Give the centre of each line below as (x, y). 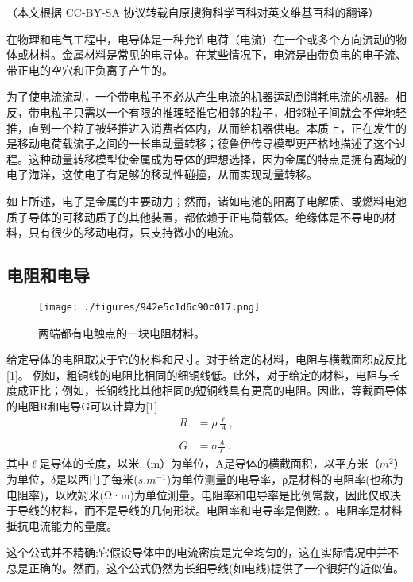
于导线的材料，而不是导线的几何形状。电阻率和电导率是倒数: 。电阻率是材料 (205, 510)
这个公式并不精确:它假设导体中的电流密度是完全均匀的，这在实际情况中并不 (203, 552)
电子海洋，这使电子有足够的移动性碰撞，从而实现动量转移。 (162, 174)
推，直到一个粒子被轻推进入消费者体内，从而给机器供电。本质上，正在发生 (201, 127)
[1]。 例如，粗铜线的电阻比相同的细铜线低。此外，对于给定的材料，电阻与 (198, 374)
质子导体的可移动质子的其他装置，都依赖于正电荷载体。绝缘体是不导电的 (195, 216)
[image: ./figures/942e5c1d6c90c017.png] (149, 307)
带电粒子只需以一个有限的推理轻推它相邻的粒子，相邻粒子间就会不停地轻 (217, 112)
